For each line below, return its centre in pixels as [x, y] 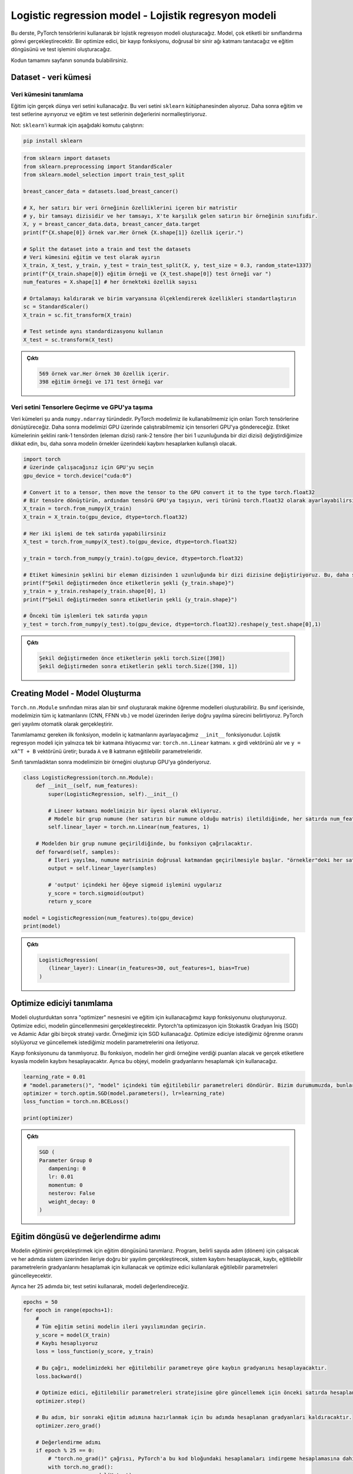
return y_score [70, 901]
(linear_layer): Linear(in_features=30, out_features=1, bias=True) [149, 968]
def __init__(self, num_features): [87, 786]
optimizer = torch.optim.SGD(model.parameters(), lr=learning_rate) [124, 1093]
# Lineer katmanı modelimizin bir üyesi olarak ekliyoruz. [135, 810]
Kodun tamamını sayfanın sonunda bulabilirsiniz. [69, 60]
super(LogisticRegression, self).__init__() [113, 794]
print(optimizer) [48, 1118]
